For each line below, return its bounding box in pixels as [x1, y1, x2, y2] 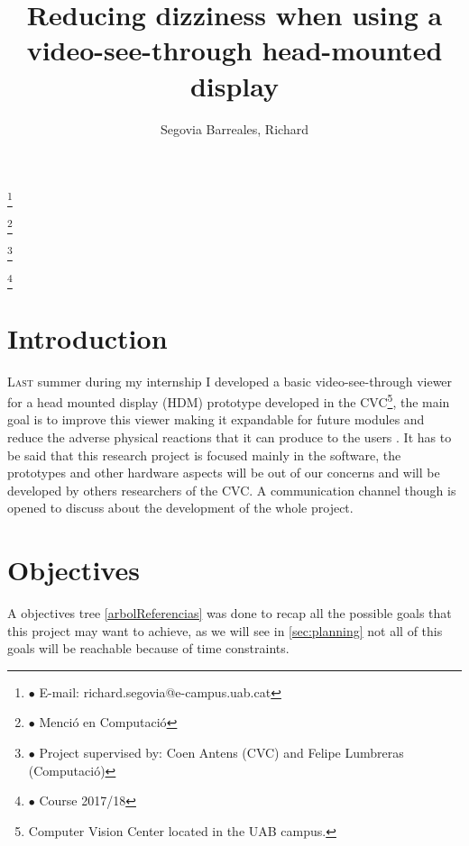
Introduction [7, 319, 168, 356]
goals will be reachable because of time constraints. [7, 639, 290, 658]
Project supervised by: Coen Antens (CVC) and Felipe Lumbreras [39, 743, 404, 762]
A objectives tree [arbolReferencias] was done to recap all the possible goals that [7, 604, 452, 623]
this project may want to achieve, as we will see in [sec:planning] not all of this [7, 621, 443, 640]
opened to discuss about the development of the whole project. [7, 498, 354, 517]
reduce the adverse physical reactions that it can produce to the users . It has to [7, 427, 452, 446]
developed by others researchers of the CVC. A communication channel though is [7, 480, 456, 499]
